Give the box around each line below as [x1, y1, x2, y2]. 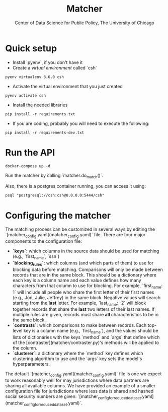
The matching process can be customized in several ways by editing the [5, 226, 155, 232]
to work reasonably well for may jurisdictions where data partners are [5, 377, 149, 383]
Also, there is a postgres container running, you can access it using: [5, 183, 146, 189]
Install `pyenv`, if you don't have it [12, 59, 83, 65]
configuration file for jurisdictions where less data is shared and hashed [5, 388, 154, 394]
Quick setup [5, 42, 57, 54]
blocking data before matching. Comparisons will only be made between [12, 266, 163, 272]
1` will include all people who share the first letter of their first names [12, 289, 154, 295]
